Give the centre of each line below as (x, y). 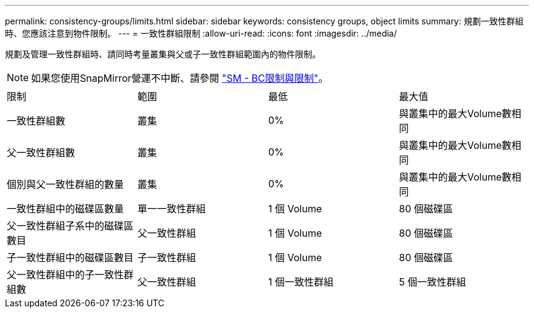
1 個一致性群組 (301, 282)
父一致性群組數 (41, 153)
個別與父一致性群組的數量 (66, 184)
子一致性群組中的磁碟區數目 (70, 257)
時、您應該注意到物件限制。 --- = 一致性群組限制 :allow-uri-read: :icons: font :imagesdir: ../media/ (201, 33)
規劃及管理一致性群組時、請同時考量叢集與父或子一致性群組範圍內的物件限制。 (163, 54)
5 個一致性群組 (433, 282)
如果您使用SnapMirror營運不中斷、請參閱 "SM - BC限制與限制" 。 (180, 78)
